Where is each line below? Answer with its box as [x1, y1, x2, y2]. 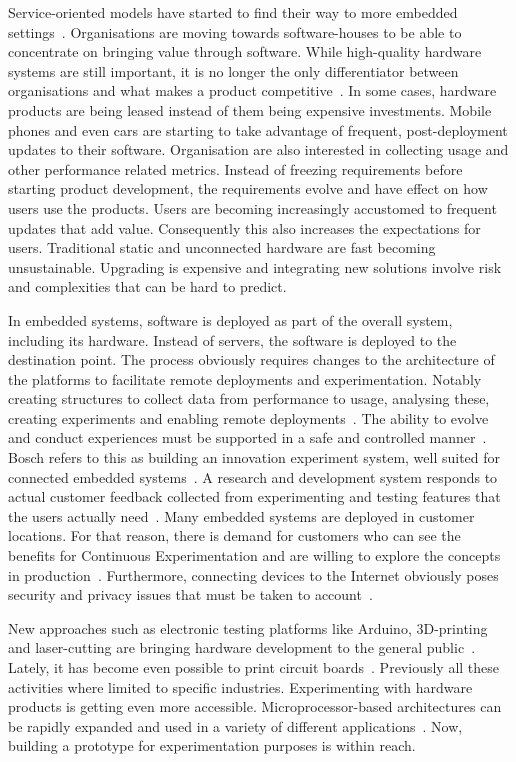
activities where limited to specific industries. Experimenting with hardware [8, 676, 473, 697]
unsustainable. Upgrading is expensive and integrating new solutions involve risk [8, 256, 502, 277]
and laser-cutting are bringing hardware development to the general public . [8, 637, 476, 658]
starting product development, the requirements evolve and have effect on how [8, 178, 488, 199]
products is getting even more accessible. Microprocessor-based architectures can [8, 696, 502, 717]
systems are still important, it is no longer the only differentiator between [8, 60, 459, 81]
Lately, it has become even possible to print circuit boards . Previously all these [8, 657, 500, 677]
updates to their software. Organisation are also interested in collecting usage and [8, 139, 509, 160]
